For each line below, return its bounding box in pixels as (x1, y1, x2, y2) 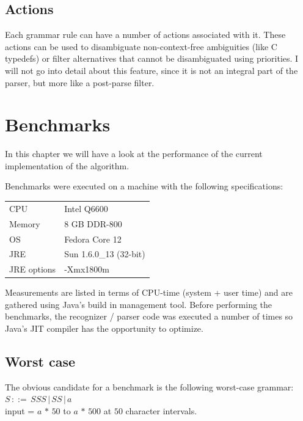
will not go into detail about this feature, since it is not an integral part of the (5, 64, 298, 76)
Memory (9, 217, 40, 230)
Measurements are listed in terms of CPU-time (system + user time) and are (5, 286, 293, 299)
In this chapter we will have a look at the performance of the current (5, 147, 263, 160)
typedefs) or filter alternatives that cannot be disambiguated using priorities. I (5, 52, 299, 65)
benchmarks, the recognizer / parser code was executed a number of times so (5, 310, 293, 323)
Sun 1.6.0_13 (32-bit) (64, 247, 145, 260)
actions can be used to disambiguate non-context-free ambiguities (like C (5, 40, 277, 53)
